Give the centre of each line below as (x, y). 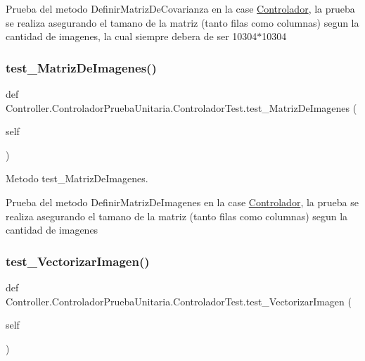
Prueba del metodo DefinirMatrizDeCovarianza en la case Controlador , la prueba (180, 8)
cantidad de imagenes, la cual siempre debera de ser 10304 (132, 36)
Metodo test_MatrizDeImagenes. (77, 178)
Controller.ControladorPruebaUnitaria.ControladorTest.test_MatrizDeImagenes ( (181, 107)
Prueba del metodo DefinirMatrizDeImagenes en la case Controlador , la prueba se (182, 202)
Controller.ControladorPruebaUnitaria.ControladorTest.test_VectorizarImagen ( (179, 301)
